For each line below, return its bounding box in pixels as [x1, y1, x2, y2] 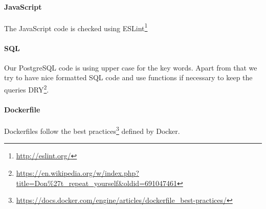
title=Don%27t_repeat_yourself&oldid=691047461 [16, 177, 178, 188]
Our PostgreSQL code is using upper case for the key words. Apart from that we [4, 62, 257, 73]
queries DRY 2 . [4, 83, 49, 95]
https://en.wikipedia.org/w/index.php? [16, 167, 139, 178]
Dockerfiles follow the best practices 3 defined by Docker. [4, 124, 180, 136]
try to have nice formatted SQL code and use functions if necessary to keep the [4, 72, 253, 83]
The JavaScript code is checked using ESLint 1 [4, 21, 148, 33]
